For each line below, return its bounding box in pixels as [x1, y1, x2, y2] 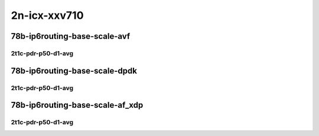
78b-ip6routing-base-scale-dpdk [11, 65, 137, 76]
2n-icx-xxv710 [11, 9, 84, 22]
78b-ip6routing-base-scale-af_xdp [11, 100, 144, 110]
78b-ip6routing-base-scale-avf [11, 31, 131, 41]
